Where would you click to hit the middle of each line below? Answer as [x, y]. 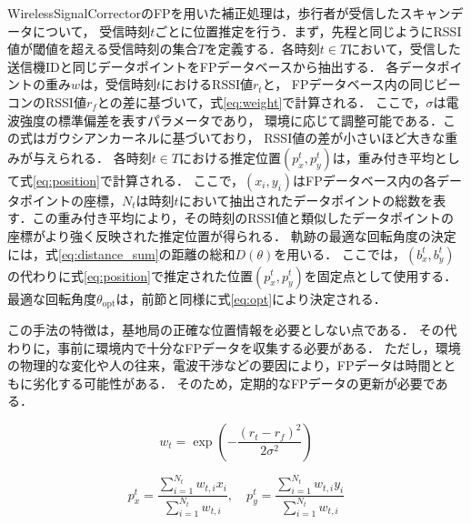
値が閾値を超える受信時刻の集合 [103, 49]
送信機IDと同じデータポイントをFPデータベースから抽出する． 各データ [222, 66]
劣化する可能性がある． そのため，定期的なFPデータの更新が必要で [234, 383]
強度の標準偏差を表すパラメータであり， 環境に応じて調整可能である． [231, 120]
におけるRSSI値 [207, 84]
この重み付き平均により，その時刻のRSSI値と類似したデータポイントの [243, 218]
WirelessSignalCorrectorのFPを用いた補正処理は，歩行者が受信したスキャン [229, 13]
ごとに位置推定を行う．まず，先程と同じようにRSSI [308, 30]
